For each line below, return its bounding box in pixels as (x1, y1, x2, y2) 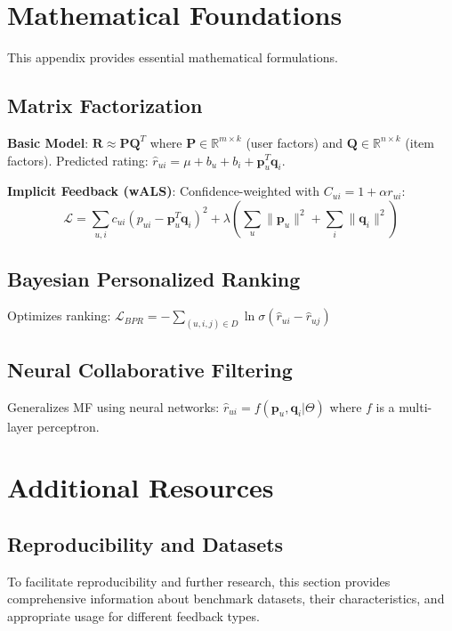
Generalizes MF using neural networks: (7, 397, 220, 416)
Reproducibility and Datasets (7, 530, 284, 557)
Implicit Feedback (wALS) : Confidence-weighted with (7, 182, 320, 200)
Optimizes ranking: (7, 306, 111, 325)
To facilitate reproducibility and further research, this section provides (7, 571, 391, 590)
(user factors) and (246, 133, 343, 151)
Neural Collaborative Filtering (7, 355, 293, 383)
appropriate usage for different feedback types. (7, 606, 260, 625)
